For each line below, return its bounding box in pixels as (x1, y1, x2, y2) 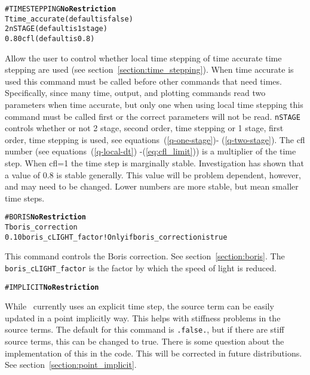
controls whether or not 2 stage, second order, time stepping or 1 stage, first (5, 122, 284, 134)
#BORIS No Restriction (5, 213, 87, 222)
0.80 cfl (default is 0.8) (5, 34, 95, 43)
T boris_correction (5, 223, 78, 232)
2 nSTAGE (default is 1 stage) (5, 24, 108, 33)
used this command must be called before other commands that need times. (5, 75, 282, 87)
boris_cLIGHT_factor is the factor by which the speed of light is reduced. (5, 261, 277, 274)
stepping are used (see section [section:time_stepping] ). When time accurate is (5, 63, 294, 76)
